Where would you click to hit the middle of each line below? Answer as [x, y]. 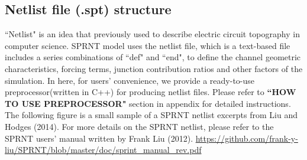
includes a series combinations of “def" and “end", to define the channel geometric [153, 57]
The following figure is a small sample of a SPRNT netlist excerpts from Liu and [151, 115]
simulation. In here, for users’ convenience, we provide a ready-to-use [130, 80]
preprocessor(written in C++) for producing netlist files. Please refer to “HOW [151, 92]
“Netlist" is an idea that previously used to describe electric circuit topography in [152, 34]
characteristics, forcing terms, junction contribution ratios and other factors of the [154, 68]
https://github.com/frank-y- [247, 138]
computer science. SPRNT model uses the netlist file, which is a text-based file [148, 45]
